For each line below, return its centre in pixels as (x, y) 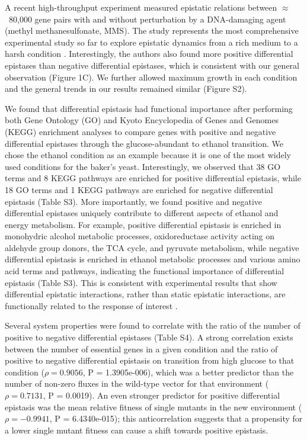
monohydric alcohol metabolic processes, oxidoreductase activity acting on (140, 236)
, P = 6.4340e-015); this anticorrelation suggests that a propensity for (176, 418)
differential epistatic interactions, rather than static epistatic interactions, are (145, 294)
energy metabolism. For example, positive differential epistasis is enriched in (143, 224)
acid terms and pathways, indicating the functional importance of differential (145, 271)
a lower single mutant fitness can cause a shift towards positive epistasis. (137, 430)
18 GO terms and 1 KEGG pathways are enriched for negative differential (139, 189)
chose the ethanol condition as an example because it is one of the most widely (148, 155)
